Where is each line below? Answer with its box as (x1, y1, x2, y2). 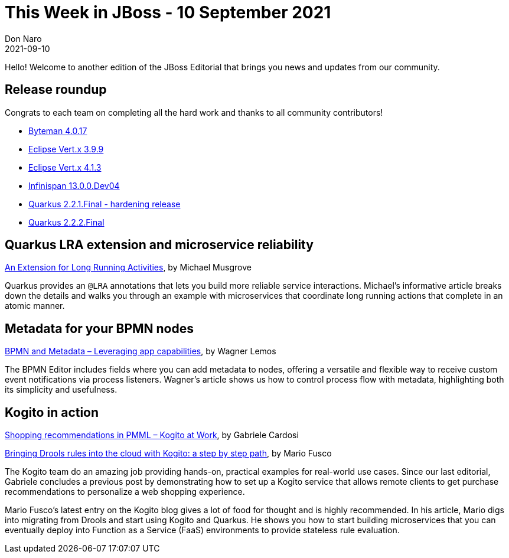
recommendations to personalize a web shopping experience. (5, 487, 245, 497)
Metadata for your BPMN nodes (5, 321, 194, 336)
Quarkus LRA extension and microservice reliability (5, 237, 314, 253)
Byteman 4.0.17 (28, 125, 87, 136)
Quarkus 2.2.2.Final (28, 217, 105, 227)
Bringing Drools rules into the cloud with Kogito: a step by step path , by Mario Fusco (5, 448, 332, 459)
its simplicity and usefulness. (5, 384, 118, 395)
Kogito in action (5, 404, 99, 420)
